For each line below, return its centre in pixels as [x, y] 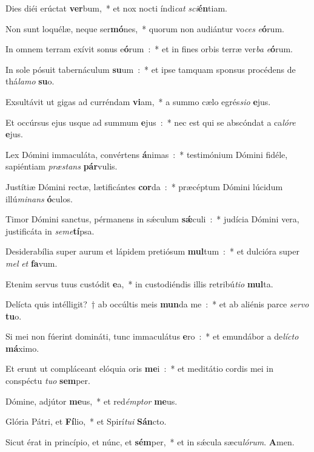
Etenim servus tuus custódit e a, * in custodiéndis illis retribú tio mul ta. [139, 283]
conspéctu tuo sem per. [48, 381]
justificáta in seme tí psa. [50, 231]
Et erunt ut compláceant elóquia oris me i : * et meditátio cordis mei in [140, 368]
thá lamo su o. [30, 81]
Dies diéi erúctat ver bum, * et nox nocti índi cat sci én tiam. [116, 8]
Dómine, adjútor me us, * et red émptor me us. [92, 401]
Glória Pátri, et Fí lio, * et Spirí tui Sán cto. [86, 421]
